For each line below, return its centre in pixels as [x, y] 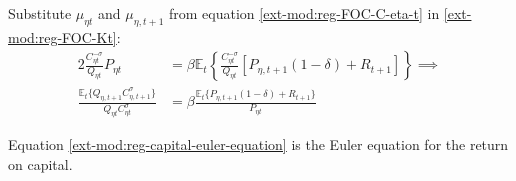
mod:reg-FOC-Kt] [62, 36]
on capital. [40, 163]
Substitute [40, 13]
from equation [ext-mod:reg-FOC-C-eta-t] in [304, 13]
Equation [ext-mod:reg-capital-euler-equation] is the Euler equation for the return [258, 144]
